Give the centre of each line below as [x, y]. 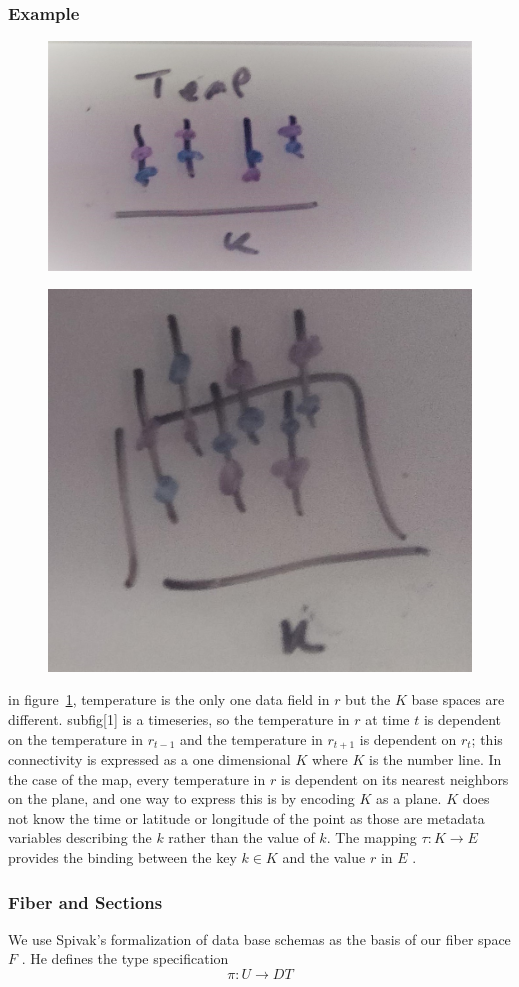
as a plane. [409, 798]
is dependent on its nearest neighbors [394, 778]
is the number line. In [435, 759]
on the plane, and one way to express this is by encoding [181, 798]
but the [368, 699]
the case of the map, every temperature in [137, 778]
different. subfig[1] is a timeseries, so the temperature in [179, 719]
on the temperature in [76, 738]
